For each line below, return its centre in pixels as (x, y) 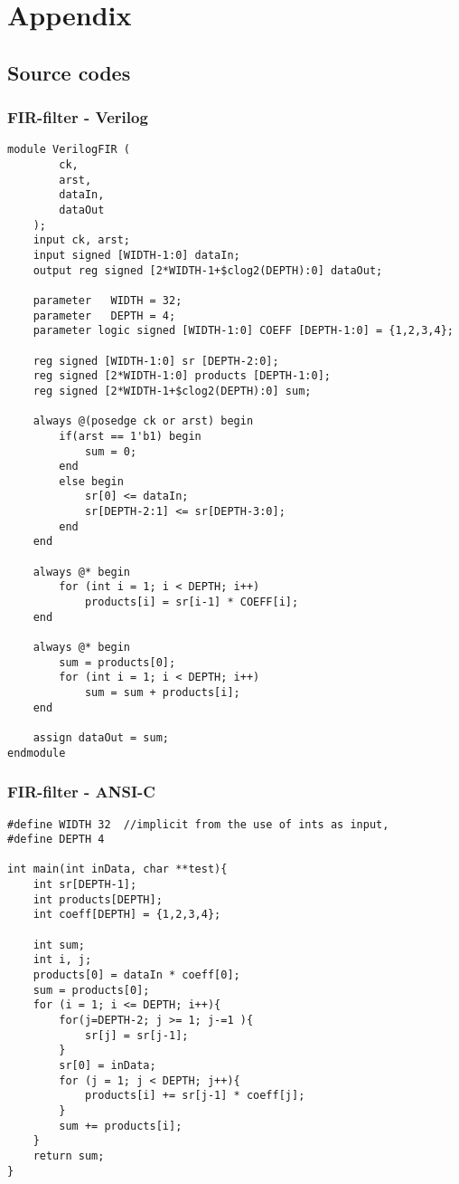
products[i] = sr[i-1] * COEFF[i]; (192, 602)
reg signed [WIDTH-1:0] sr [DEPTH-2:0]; (156, 361)
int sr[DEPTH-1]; (85, 885)
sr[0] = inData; (108, 1065)
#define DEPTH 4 (56, 840)
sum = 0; (111, 451)
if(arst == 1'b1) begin (130, 436)
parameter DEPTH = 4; (104, 315)
